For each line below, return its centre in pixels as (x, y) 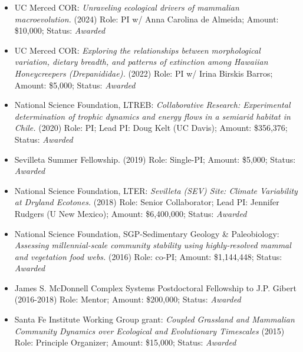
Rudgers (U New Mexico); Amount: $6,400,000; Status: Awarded (131, 213)
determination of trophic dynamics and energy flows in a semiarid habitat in (152, 116)
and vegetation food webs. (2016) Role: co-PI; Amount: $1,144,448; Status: (148, 256)
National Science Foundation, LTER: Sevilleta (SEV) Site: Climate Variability (156, 190)
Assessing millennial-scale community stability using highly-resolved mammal (153, 245)
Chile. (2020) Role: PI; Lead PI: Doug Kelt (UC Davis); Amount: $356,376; (151, 128)
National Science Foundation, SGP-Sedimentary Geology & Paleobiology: (147, 233)
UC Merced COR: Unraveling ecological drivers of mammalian (127, 7)
